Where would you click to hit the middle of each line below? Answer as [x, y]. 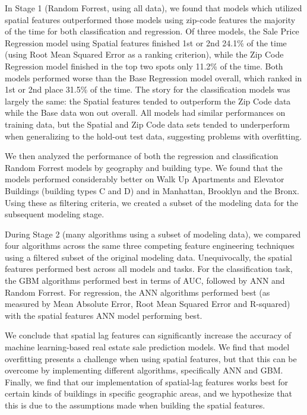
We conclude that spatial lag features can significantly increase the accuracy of [148, 335]
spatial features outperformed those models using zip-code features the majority [150, 19]
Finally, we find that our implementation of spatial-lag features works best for [147, 381]
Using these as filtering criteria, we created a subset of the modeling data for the [152, 202]
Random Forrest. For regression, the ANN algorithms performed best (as [137, 292]
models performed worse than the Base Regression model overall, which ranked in [153, 77]
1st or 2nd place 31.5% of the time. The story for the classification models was [148, 89]
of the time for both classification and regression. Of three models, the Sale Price [152, 31]
